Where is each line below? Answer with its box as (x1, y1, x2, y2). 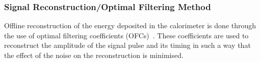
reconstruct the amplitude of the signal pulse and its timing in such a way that (4, 40, 251, 50)
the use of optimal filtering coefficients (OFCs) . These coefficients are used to (4, 30, 249, 40)
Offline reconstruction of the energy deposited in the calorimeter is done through (4, 20, 256, 31)
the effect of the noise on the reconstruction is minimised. (4, 50, 184, 60)
